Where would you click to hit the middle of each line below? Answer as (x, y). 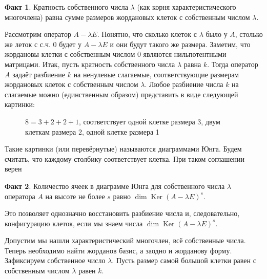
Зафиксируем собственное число (55, 260)
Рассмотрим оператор (38, 34)
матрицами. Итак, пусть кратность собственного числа (90, 64)
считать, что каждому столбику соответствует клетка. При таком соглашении (125, 158)
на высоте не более (75, 196)
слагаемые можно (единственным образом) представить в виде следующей (121, 94)
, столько (249, 34)
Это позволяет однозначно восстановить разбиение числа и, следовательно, (122, 213)
